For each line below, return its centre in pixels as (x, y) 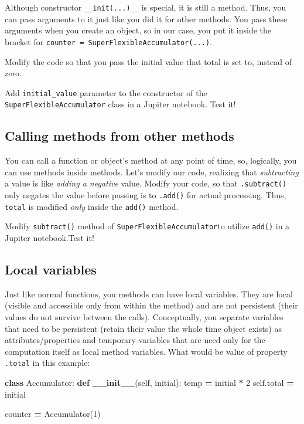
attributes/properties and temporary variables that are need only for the (135, 340)
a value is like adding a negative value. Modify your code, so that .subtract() (146, 183)
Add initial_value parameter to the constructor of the (106, 92)
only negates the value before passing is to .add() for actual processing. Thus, (146, 195)
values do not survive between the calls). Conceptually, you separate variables (144, 317)
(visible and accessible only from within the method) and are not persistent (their (151, 305)
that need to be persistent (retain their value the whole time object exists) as (143, 328)
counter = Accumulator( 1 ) (53, 414)
